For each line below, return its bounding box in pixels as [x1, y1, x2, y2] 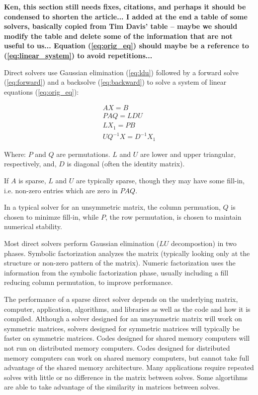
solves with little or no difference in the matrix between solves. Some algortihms [4, 372, 248, 382]
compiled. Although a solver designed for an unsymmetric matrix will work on [4, 313, 242, 324]
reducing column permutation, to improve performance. [4, 277, 173, 287]
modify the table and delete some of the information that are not [4, 30, 233, 41]
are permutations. [56, 148, 110, 159]
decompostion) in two [171, 238, 237, 249]
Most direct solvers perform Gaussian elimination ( [4, 238, 160, 249]
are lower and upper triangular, [140, 148, 236, 159]
